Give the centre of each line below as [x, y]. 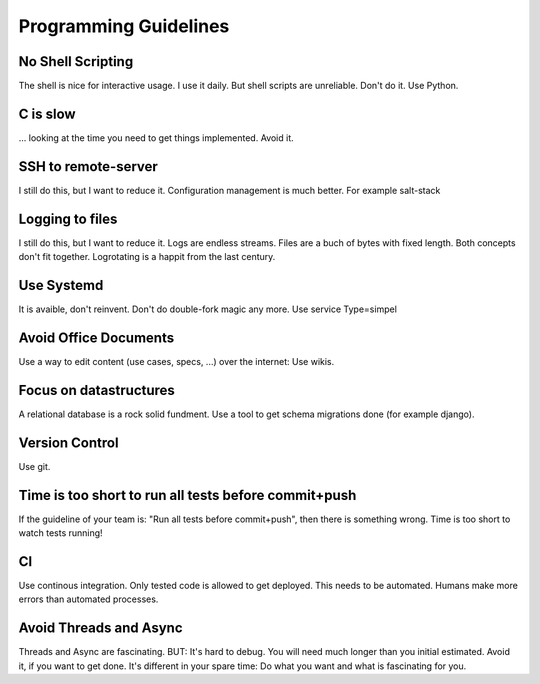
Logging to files [68, 218]
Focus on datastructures [96, 390]
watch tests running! [61, 533]
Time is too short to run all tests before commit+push [187, 495]
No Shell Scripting [76, 61]
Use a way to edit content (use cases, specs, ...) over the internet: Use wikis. [176, 361]
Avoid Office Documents [96, 337]
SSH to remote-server [88, 166]
